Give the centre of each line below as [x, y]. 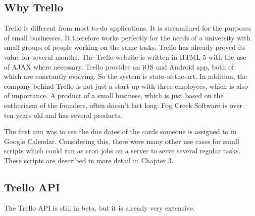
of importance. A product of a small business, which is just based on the [114, 95]
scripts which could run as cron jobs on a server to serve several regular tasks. [122, 151]
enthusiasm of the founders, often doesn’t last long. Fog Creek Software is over [123, 105]
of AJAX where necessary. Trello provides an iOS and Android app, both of [119, 66]
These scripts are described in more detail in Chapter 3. [89, 160]
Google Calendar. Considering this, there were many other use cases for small [122, 141]
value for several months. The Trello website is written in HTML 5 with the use [125, 56]
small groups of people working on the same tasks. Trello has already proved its [125, 47]
